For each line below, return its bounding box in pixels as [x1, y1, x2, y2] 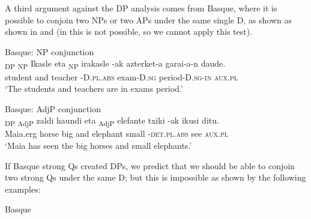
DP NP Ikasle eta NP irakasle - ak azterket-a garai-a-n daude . [5, 57, 226, 71]
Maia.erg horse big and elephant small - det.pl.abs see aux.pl [5, 127, 229, 140]
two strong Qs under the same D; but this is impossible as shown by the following [5, 171, 306, 184]
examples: [5, 182, 41, 195]
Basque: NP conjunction [5, 45, 94, 58]
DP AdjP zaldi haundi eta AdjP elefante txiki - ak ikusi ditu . [5, 114, 219, 128]
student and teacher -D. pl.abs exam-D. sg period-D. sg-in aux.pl [5, 70, 238, 83]
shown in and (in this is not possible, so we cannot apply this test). [5, 25, 253, 38]
